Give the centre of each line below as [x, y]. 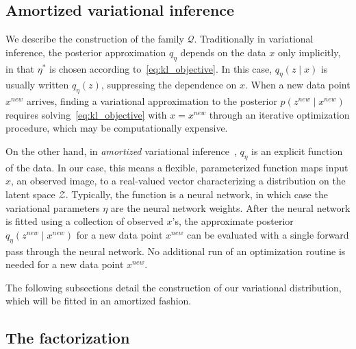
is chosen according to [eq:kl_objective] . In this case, [161, 68]
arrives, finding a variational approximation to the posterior [152, 101]
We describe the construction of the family [95, 39]
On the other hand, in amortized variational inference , [121, 151]
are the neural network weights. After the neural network [230, 207]
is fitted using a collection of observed [85, 221]
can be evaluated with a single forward [268, 234]
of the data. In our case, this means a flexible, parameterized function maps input [177, 167]
